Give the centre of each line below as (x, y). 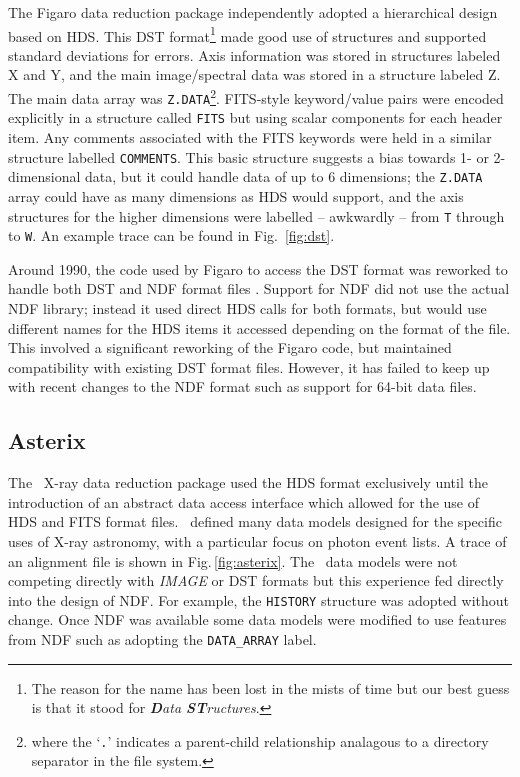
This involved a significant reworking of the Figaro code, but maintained (230, 347)
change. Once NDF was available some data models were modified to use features (257, 619)
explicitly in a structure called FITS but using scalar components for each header (255, 117)
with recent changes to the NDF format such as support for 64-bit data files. (242, 386)
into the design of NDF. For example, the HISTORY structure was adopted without (259, 599)
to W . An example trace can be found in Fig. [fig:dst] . (171, 235)
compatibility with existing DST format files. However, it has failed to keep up (249, 366)
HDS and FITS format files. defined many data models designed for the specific (255, 521)
